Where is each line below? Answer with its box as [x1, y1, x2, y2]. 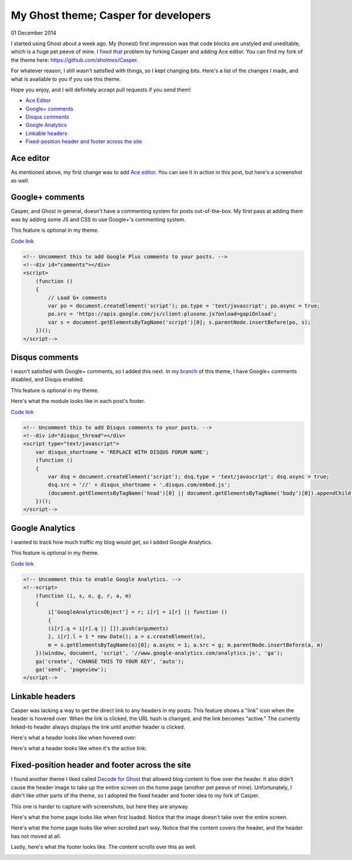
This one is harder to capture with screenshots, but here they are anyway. [11, 803, 189, 810]
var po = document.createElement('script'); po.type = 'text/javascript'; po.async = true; [48, 302, 320, 309]
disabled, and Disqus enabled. [11, 376, 84, 383]
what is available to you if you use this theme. [11, 75, 121, 82]
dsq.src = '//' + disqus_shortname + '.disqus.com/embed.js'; [48, 482, 231, 488]
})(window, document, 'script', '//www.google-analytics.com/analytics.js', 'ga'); [35, 650, 283, 656]
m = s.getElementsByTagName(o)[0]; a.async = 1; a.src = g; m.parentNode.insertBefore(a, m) [48, 641, 324, 648]
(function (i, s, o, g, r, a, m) [35, 592, 132, 599]
